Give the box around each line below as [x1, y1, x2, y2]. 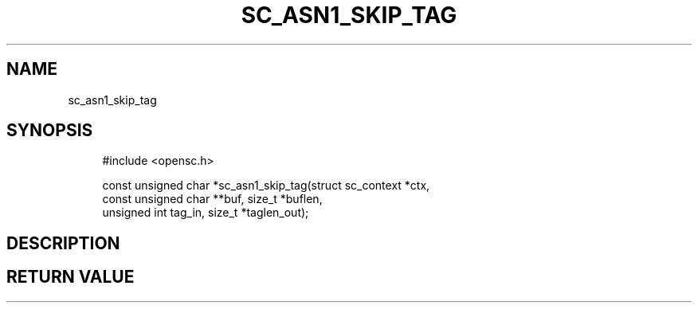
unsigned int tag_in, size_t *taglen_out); [102, 205, 309, 220]
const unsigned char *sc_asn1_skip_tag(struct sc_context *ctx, [102, 178, 430, 193]
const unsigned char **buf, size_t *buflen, [102, 192, 323, 206]
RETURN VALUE [6, 267, 135, 287]
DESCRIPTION [6, 233, 120, 253]
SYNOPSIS [6, 120, 93, 141]
